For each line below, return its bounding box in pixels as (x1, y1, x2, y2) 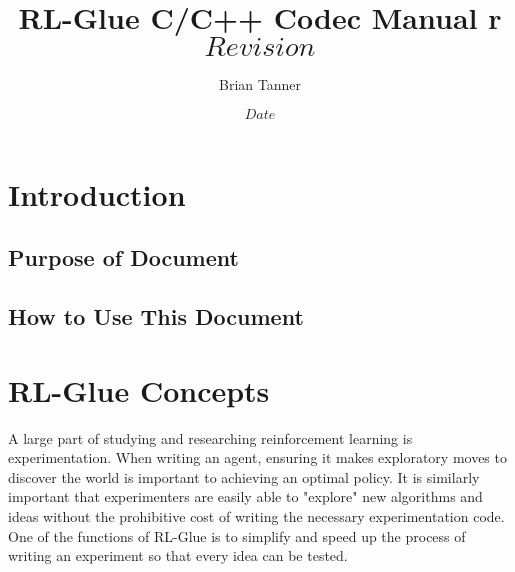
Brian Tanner (219, 74, 301, 95)
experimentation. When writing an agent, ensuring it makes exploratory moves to (8, 447, 507, 468)
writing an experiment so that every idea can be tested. (8, 545, 348, 566)
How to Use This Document (8, 301, 304, 332)
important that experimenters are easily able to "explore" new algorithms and (8, 486, 483, 507)
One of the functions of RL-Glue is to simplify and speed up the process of (8, 525, 466, 546)
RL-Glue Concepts (8, 369, 270, 410)
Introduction (8, 173, 186, 214)
